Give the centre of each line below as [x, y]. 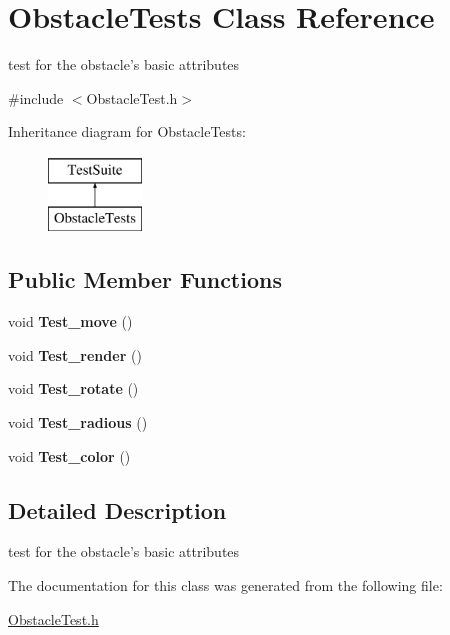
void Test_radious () [78, 422]
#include [36, 97]
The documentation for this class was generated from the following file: [225, 585]
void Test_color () [69, 455]
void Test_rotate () [73, 388]
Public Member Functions [145, 279]
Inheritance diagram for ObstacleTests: [127, 131]
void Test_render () [75, 354]
